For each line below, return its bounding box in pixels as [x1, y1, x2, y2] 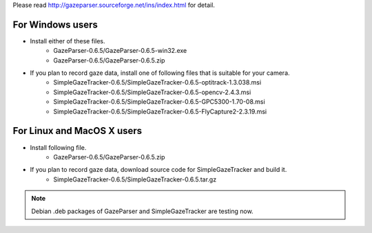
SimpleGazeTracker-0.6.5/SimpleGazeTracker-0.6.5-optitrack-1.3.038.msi [53, 78, 262, 87]
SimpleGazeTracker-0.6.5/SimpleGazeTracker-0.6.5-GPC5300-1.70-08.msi [53, 98, 265, 106]
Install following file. [30, 143, 87, 151]
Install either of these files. [30, 36, 106, 45]
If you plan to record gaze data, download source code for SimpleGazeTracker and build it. [30, 166, 287, 174]
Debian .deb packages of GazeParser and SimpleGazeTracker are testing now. [31, 207, 254, 215]
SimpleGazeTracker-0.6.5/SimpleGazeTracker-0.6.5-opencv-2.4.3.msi [53, 88, 251, 96]
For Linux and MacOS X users [12, 125, 143, 137]
